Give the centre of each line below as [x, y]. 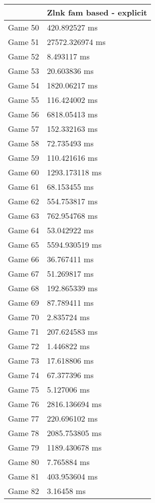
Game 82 [24, 491]
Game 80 [24, 462]
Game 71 [24, 331]
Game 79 [24, 447]
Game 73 [24, 360]
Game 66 [24, 259]
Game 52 [24, 56]
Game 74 [24, 375]
